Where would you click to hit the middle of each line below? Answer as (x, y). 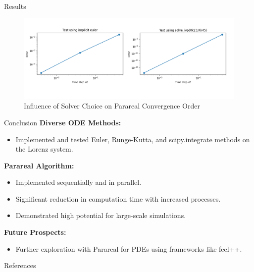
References (20, 265)
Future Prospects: (35, 232)
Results (15, 6)
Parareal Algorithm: (39, 165)
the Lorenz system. (44, 149)
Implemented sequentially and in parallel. (78, 182)
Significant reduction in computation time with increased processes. (118, 198)
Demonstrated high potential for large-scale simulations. (101, 215)
